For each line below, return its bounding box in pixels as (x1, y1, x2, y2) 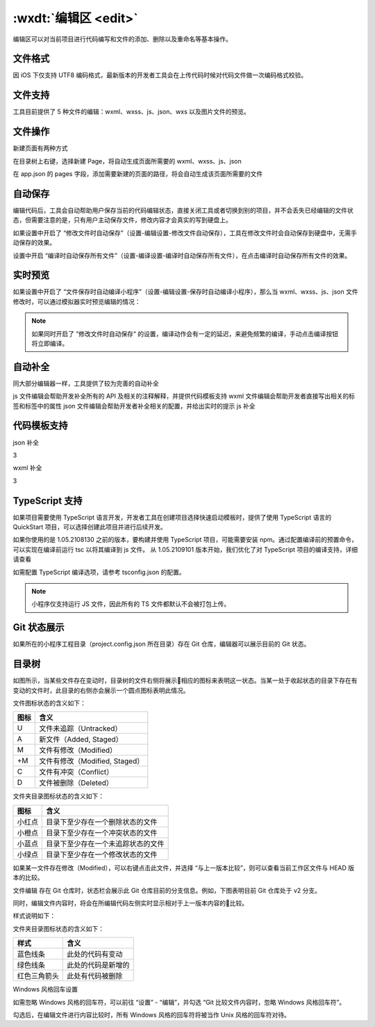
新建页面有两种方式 (12, 144, 68, 152)
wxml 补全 (12, 463, 42, 472)
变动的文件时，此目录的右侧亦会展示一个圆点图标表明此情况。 (12, 686, 190, 694)
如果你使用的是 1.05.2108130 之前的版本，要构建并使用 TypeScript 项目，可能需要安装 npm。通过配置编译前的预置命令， (12, 536, 358, 544)
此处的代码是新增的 (67, 960, 130, 970)
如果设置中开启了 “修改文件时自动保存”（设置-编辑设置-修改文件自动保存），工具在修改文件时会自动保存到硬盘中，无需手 (12, 228, 358, 237)
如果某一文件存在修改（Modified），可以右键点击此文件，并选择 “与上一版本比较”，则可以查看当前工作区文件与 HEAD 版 (12, 863, 355, 872)
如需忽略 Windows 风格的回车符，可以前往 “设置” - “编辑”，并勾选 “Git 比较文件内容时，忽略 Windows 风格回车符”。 (12, 998, 346, 1006)
